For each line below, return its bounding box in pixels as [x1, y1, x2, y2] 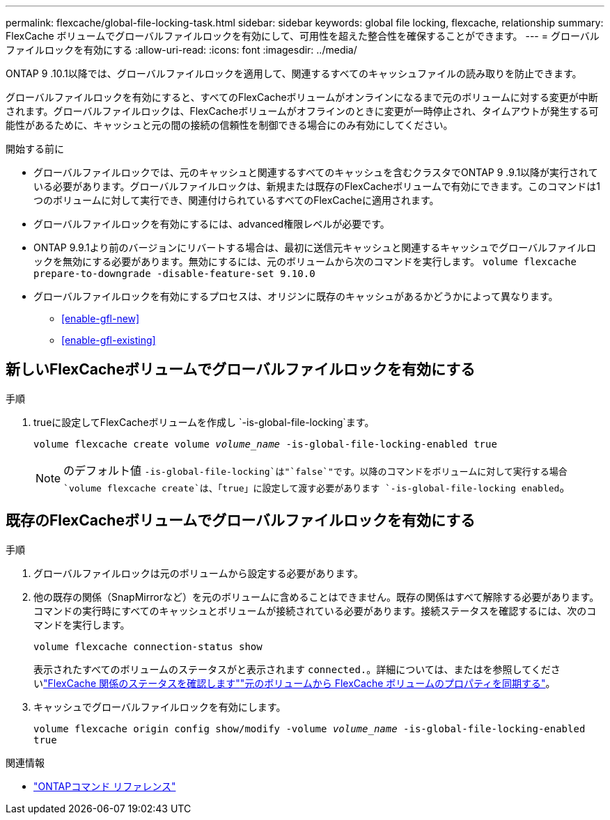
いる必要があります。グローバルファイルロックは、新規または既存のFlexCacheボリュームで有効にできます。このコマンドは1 [33, 180, 601, 192]
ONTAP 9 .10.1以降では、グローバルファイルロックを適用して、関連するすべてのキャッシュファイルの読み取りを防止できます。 [6, 68, 582, 79]
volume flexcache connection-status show [33, 640, 263, 652]
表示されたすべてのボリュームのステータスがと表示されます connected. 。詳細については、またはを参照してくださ [33, 663, 561, 675]
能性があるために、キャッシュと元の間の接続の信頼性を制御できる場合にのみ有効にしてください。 [6, 119, 453, 131]
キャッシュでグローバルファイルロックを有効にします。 [33, 700, 286, 713]
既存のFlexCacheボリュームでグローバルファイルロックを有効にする [6, 512, 476, 530]
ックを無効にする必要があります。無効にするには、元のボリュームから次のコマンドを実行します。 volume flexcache [33, 255, 577, 267]
